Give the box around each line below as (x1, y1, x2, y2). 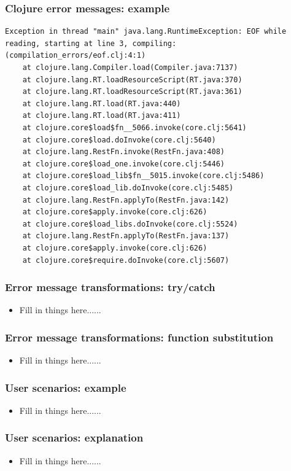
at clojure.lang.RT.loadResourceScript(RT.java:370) (22, 75, 243, 84)
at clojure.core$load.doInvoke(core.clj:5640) (22, 135, 216, 144)
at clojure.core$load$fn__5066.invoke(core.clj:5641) (22, 123, 247, 132)
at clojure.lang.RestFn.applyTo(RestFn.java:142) (22, 195, 230, 204)
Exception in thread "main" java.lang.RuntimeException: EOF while (5, 27, 287, 36)
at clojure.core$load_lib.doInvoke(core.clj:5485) (22, 183, 234, 192)
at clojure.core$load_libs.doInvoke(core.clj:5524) (22, 219, 238, 228)
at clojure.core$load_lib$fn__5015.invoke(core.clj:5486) (22, 171, 265, 181)
